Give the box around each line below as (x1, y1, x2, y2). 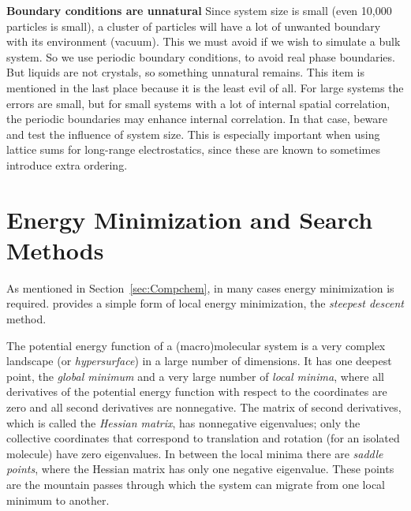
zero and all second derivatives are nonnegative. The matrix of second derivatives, (6, 399, 402, 415)
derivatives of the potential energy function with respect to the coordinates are (6, 383, 387, 400)
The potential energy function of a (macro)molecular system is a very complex (6, 337, 386, 353)
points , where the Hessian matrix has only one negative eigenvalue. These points (6, 461, 394, 477)
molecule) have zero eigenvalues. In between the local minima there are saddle (6, 445, 383, 461)
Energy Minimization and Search (6, 203, 373, 235)
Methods (6, 233, 104, 266)
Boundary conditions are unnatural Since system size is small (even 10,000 (6, 2, 392, 18)
